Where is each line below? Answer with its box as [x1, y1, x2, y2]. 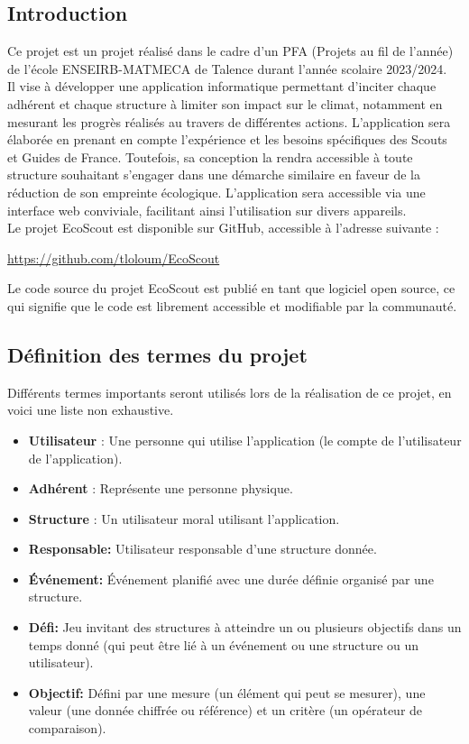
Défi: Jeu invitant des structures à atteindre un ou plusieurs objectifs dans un [28, 618, 462, 637]
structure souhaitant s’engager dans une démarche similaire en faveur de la [7, 165, 420, 184]
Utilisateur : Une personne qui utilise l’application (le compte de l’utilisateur [28, 430, 462, 449]
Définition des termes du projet [7, 340, 308, 368]
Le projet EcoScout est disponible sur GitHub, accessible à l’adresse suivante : [7, 218, 439, 237]
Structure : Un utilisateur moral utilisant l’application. [28, 509, 340, 528]
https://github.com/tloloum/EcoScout [7, 248, 220, 267]
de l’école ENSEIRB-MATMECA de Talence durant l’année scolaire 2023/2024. [7, 59, 447, 78]
